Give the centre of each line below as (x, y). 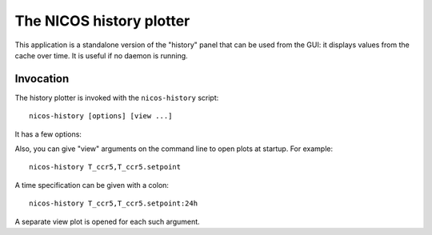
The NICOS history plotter (102, 21)
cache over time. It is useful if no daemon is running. (101, 55)
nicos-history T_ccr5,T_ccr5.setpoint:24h (114, 203)
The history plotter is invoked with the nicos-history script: (117, 98)
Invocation (42, 79)
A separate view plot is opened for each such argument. (107, 221)
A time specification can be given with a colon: (92, 185)
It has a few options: (48, 134)
